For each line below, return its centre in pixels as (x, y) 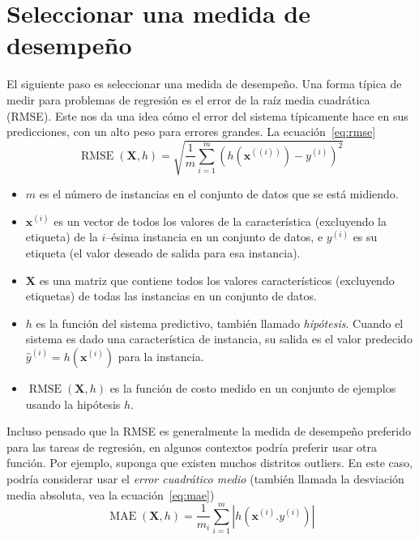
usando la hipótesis (73, 404)
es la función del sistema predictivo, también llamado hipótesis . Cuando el (220, 323)
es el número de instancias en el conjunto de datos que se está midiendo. (219, 194)
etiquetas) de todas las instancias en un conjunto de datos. (171, 296)
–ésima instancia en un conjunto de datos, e (214, 237)
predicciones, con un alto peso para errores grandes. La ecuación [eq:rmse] (191, 132)
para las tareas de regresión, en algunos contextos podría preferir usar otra (192, 446)
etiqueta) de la (62, 237)
